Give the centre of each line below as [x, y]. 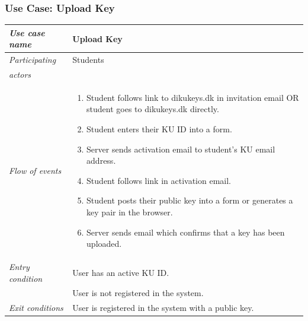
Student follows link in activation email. [159, 180]
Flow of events [35, 171]
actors [20, 74]
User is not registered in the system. [138, 293]
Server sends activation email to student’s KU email [181, 149]
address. [101, 160]
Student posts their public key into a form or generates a [190, 200]
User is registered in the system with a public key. [163, 308]
